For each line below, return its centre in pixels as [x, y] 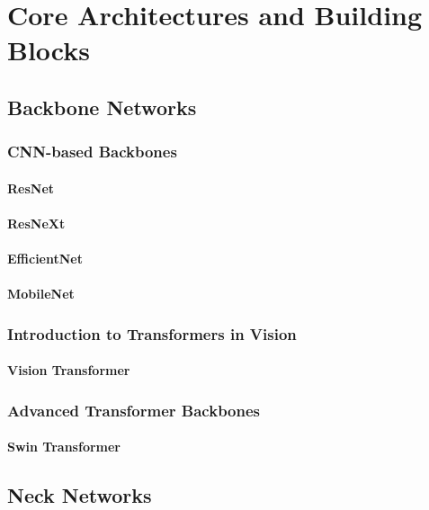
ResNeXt [36, 223]
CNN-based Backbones [92, 152]
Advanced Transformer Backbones [134, 410]
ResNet [31, 188]
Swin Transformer [64, 447]
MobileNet [41, 294]
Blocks [49, 50]
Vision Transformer [69, 370]
